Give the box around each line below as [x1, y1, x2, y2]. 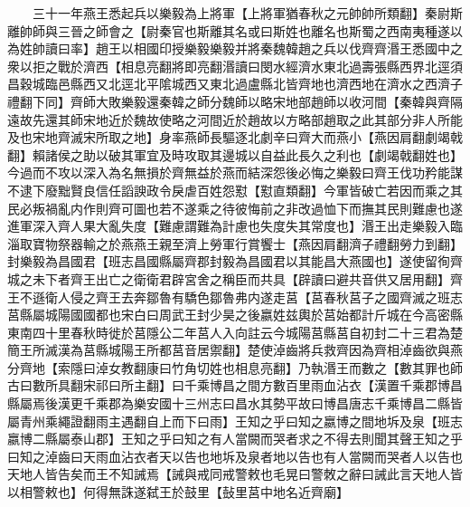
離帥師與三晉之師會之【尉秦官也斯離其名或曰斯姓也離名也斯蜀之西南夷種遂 [7, 21, 450, 40]
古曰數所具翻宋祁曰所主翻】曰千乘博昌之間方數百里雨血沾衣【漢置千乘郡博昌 [7, 376, 463, 395]
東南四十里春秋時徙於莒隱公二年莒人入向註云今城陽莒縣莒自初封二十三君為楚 [7, 322, 463, 341]
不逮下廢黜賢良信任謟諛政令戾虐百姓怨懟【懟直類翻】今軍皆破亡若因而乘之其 [7, 180, 463, 199]
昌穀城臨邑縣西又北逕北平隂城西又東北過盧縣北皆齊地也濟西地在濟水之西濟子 [7, 74, 463, 93]
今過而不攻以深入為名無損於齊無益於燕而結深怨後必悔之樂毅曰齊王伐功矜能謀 [7, 163, 463, 182]
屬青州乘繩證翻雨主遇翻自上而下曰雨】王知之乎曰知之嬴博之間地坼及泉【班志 [7, 411, 463, 430]
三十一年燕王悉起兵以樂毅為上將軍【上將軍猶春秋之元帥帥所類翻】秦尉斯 [32, 4, 463, 22]
